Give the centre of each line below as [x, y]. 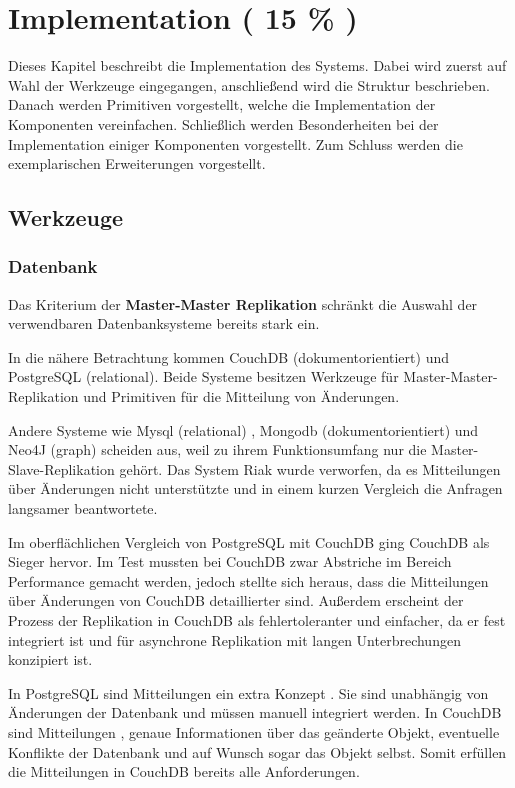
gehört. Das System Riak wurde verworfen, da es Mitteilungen [310, 468]
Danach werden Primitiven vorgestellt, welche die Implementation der [222, 104]
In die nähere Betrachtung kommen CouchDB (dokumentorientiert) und [228, 356]
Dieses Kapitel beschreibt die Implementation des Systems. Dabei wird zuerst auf [257, 65]
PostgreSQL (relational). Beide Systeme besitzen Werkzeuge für [203, 376]
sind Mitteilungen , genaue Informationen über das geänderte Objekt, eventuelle [254, 731]
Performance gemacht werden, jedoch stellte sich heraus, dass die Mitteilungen [248, 580]
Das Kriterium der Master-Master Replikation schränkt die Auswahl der [243, 303]
